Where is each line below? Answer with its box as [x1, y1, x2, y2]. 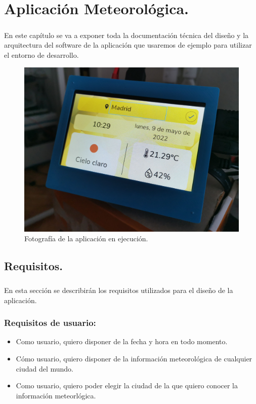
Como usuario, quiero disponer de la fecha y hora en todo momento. [16, 336, 228, 347]
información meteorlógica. [16, 390, 96, 400]
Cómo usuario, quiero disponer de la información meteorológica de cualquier [16, 353, 252, 364]
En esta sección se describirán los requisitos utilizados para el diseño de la [4, 285, 233, 296]
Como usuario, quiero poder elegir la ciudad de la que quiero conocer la [16, 380, 238, 391]
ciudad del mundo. [16, 363, 73, 374]
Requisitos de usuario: [4, 316, 96, 329]
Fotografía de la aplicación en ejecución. [24, 233, 148, 244]
